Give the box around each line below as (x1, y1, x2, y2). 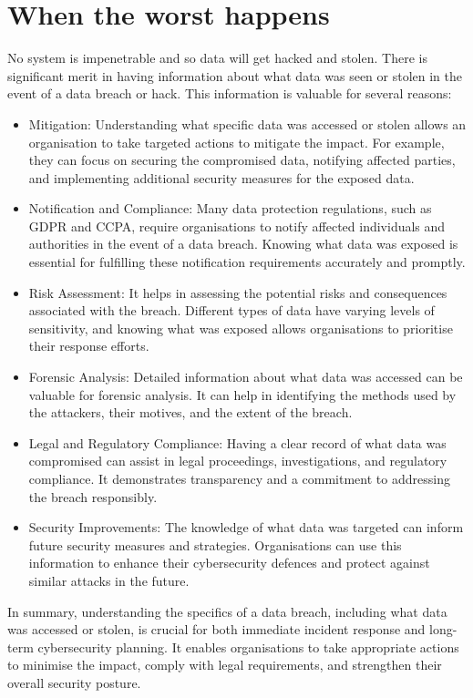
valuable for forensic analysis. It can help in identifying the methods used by (28, 385, 457, 404)
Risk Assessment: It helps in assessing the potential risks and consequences (28, 282, 447, 302)
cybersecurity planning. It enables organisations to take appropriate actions (37, 637, 459, 656)
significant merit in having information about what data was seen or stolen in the (7, 66, 462, 85)
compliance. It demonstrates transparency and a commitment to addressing (28, 469, 450, 488)
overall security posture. (7, 672, 141, 692)
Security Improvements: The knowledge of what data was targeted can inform (28, 518, 464, 537)
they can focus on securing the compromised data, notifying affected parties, (28, 150, 456, 169)
